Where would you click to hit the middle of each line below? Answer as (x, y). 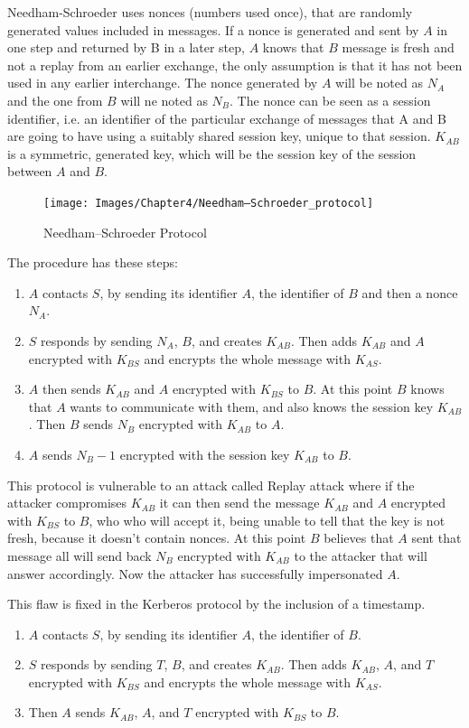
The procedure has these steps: (93, 262)
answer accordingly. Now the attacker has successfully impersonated (195, 573)
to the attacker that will (361, 555)
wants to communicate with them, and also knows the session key (252, 406)
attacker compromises (67, 503)
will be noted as (379, 83)
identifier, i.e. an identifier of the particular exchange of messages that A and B (227, 118)
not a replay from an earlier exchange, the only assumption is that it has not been (235, 65)
